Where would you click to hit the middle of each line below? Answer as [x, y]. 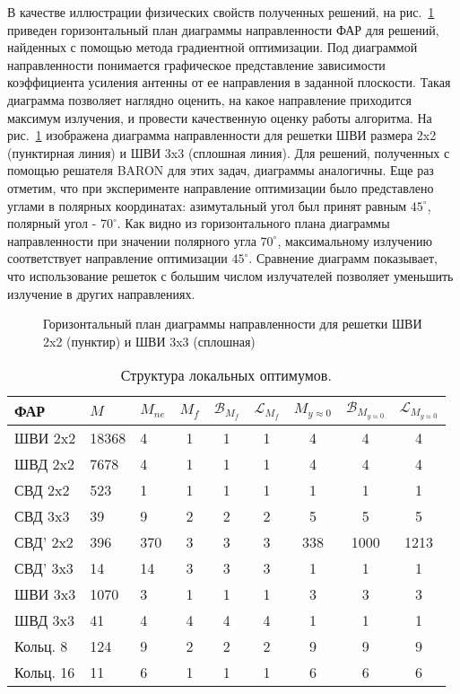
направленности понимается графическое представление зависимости [196, 64]
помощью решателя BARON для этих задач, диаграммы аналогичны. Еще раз [221, 170]
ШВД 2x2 [44, 464]
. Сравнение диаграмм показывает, [343, 258]
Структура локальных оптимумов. [226, 375]
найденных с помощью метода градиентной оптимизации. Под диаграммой [213, 47]
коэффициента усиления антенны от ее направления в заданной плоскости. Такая [229, 82]
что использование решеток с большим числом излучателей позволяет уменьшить [230, 275]
